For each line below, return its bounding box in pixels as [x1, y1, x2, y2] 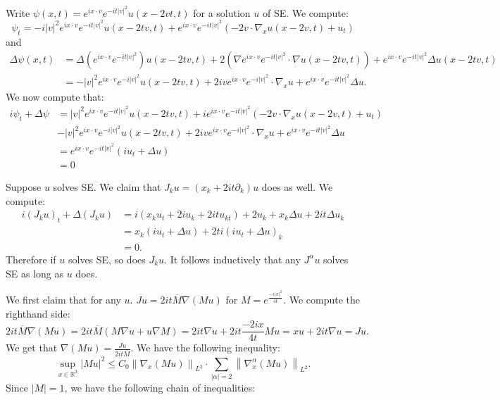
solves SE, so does [68, 251, 146, 266]
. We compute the [283, 292, 361, 306]
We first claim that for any [6, 292, 121, 306]
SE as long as [6, 265, 64, 280]
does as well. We [261, 180, 333, 194]
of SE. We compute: [262, 5, 349, 20]
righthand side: [6, 306, 70, 320]
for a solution [193, 5, 251, 20]
